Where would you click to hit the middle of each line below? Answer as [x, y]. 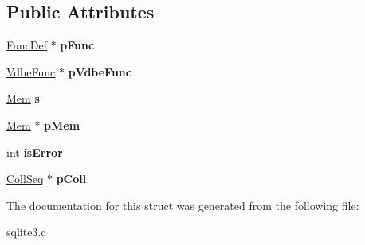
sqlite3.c [26, 232]
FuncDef [27, 45]
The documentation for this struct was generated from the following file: [183, 205]
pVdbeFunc [100, 71]
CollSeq [25, 179]
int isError [35, 152]
